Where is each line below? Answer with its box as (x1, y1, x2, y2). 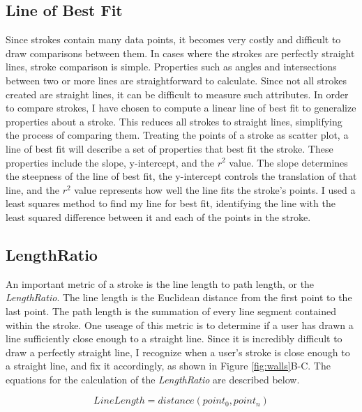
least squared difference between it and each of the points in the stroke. (6, 209, 311, 224)
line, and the (6, 182, 60, 197)
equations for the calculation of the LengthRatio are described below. (6, 372, 300, 386)
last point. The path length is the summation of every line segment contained (6, 303, 336, 318)
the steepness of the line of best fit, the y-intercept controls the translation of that (6, 169, 357, 183)
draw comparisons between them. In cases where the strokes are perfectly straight (6, 45, 355, 60)
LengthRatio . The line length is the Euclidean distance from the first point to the (6, 290, 352, 305)
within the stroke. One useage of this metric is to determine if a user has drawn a (6, 317, 354, 332)
